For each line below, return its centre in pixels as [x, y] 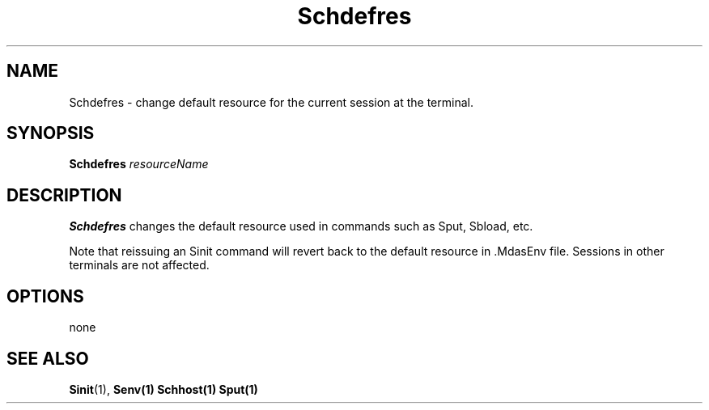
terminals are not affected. [139, 265]
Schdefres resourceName [139, 164]
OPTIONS [45, 296]
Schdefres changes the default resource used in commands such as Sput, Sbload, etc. [301, 226]
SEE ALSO [48, 358]
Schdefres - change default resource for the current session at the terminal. [271, 102]
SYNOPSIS [51, 133]
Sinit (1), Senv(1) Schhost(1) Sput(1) [163, 389]
